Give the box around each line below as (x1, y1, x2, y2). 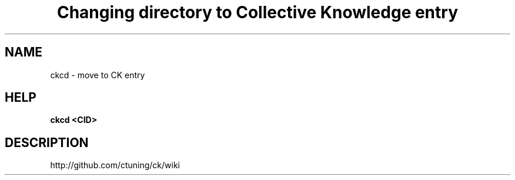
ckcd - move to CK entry (50, 69, 145, 80)
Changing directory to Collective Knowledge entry (56, 2, 459, 22)
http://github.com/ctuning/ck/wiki (50, 160, 180, 171)
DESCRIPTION (5, 135, 89, 150)
